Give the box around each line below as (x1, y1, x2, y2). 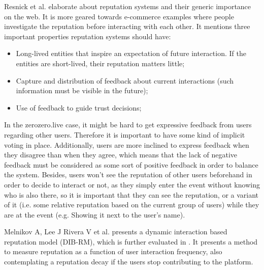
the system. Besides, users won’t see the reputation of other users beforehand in (4, 169, 252, 180)
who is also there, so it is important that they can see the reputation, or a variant (4, 189, 259, 200)
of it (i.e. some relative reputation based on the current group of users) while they (4, 199, 259, 210)
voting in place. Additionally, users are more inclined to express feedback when (4, 139, 249, 150)
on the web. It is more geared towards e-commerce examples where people (4, 11, 234, 21)
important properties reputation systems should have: (4, 31, 171, 41)
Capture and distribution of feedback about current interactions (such (16, 75, 234, 86)
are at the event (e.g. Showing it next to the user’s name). (4, 209, 185, 220)
